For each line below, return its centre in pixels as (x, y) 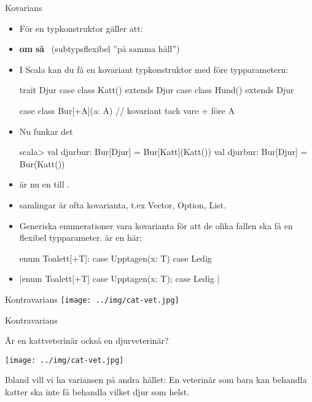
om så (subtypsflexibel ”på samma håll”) (99, 49)
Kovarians (24, 7)
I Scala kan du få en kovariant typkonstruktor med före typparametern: (154, 69)
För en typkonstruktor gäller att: (81, 28)
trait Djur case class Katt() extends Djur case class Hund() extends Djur (157, 90)
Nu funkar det (46, 131)
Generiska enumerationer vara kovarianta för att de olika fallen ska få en (156, 225)
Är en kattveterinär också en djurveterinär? (87, 340)
